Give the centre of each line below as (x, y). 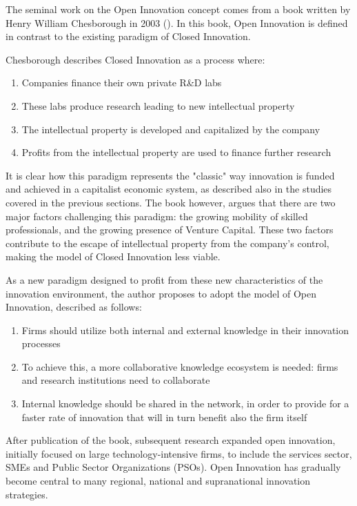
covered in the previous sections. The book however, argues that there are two (171, 202)
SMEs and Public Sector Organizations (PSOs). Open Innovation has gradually (173, 467)
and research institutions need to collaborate (116, 380)
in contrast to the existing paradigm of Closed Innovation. (128, 36)
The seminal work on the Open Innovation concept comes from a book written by (178, 9)
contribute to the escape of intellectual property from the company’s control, (167, 243)
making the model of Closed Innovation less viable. (113, 256)
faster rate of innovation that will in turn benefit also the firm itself (164, 417)
